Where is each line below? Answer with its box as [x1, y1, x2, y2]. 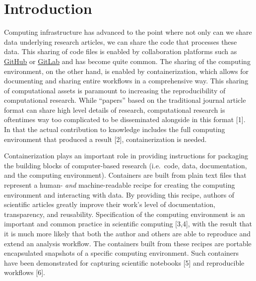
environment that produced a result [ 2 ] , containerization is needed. [4, 134, 207, 144]
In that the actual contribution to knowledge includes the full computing [4, 124, 225, 135]
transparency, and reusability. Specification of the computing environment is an [4, 209, 245, 219]
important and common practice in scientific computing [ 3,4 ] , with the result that [4, 218, 253, 229]
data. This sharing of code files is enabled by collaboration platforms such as [4, 46, 237, 57]
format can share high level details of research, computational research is [4, 104, 225, 115]
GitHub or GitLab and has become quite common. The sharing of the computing [4, 56, 251, 66]
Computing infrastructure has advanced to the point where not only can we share [4, 27, 252, 37]
